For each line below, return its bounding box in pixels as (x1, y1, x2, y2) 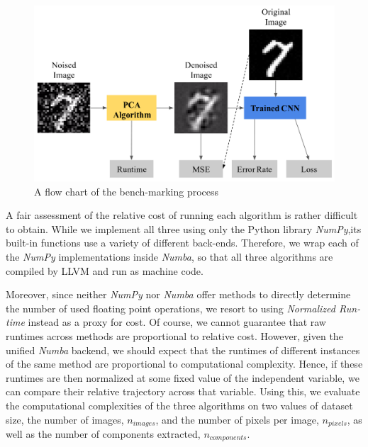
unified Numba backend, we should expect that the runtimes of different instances (6, 342, 360, 357)
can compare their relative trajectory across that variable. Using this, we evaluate (6, 384, 360, 399)
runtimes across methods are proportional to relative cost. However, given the (6, 328, 343, 343)
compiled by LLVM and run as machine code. (6, 263, 203, 278)
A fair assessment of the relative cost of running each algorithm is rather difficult (6, 208, 358, 222)
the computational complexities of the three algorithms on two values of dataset (6, 397, 353, 412)
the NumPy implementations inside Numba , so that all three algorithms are (6, 249, 333, 264)
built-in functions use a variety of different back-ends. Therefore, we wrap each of (6, 235, 359, 250)
